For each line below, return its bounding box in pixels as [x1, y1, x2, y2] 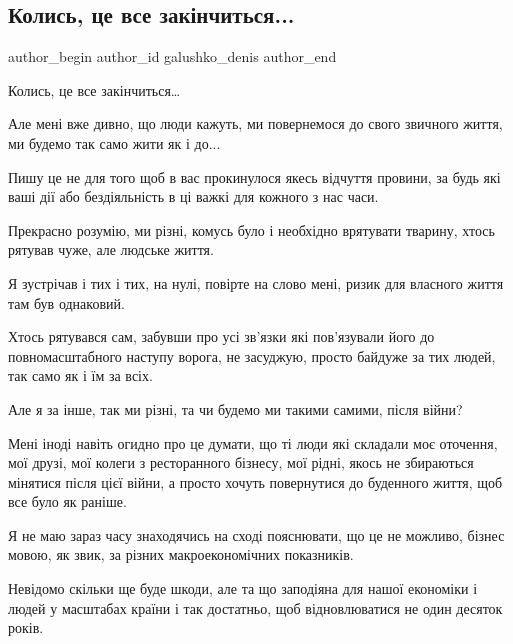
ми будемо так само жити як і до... [8, 132, 221, 153]
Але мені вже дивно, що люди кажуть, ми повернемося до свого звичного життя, [8, 113, 503, 134]
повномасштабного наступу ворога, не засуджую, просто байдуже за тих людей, [8, 345, 496, 366]
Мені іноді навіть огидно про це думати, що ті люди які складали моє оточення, [8, 432, 498, 453]
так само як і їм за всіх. [8, 365, 153, 386]
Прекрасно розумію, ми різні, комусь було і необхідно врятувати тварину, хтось [8, 219, 495, 240]
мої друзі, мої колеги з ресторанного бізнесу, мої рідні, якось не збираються [8, 452, 474, 473]
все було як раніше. [8, 491, 127, 512]
